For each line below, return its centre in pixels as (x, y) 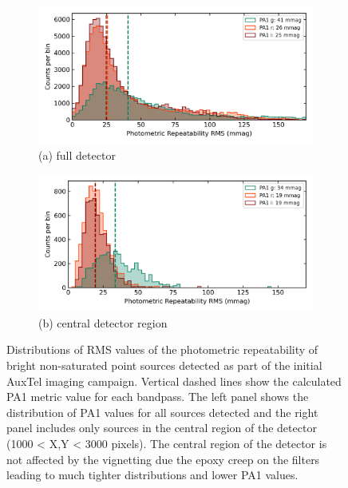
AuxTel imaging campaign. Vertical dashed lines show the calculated (174, 381)
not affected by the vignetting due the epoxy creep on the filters (163, 459)
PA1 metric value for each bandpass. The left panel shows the (158, 397)
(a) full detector (77, 155)
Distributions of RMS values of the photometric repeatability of (162, 349)
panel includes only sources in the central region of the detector (162, 428)
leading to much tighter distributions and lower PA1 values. (152, 475)
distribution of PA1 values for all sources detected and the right (162, 412)
